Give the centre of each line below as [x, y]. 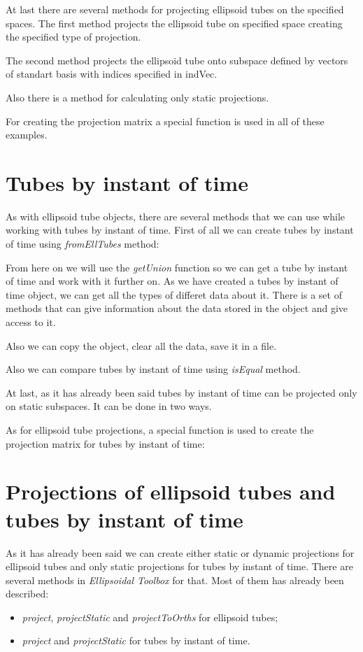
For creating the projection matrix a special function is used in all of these [165, 121]
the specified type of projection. [73, 37]
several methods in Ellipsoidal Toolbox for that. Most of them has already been [175, 580]
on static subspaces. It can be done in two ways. [109, 406]
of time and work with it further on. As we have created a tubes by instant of [172, 281]
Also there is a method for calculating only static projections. [137, 97]
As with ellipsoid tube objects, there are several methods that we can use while [176, 216]
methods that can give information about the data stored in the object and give [177, 308]
